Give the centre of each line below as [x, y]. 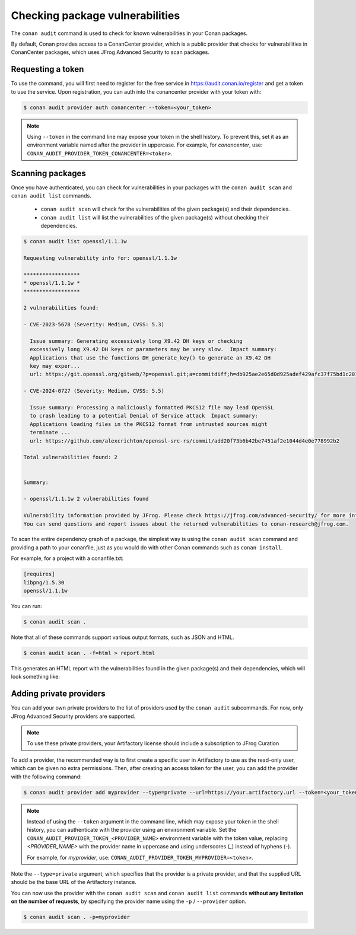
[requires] [39, 574]
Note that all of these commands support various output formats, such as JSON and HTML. [123, 637]
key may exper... [55, 366]
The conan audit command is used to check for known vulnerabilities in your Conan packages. [129, 33]
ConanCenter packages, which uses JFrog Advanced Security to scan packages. [110, 52]
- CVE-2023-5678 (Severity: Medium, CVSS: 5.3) [94, 325]
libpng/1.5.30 [44, 582]
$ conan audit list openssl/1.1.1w [75, 241]
